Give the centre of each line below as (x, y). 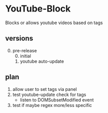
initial (25, 56)
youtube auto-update (42, 61)
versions (19, 38)
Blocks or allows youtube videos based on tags (54, 23)
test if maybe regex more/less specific (52, 105)
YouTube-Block (38, 9)
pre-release (25, 50)
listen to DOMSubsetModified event (57, 100)
